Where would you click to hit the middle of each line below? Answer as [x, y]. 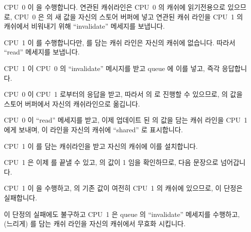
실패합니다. [21, 197]
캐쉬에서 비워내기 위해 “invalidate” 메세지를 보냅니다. [84, 26]
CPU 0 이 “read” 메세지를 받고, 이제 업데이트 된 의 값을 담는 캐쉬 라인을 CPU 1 [126, 120]
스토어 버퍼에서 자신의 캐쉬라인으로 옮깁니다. [72, 103]
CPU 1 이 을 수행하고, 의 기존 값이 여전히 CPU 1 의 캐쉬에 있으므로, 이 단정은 [123, 188]
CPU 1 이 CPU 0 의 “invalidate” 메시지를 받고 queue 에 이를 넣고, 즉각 [112, 68]
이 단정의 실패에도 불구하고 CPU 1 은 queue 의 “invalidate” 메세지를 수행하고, [122, 214]
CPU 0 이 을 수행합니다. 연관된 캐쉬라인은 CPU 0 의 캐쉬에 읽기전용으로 [115, 7]
